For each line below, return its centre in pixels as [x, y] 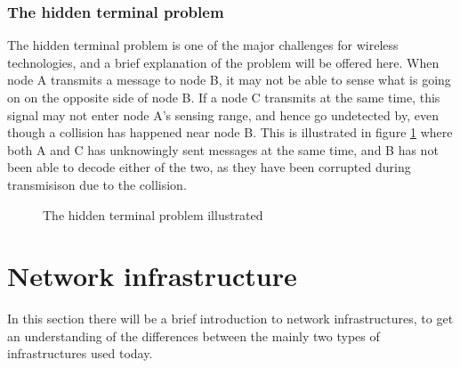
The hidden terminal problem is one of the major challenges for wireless [203, 45]
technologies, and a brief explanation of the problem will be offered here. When [223, 62]
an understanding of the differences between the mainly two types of [194, 335]
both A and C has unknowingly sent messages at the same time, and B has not [223, 149]
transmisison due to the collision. [97, 184]
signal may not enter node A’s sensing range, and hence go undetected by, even [223, 114]
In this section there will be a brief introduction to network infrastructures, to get [230, 319]
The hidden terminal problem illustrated [153, 214]
